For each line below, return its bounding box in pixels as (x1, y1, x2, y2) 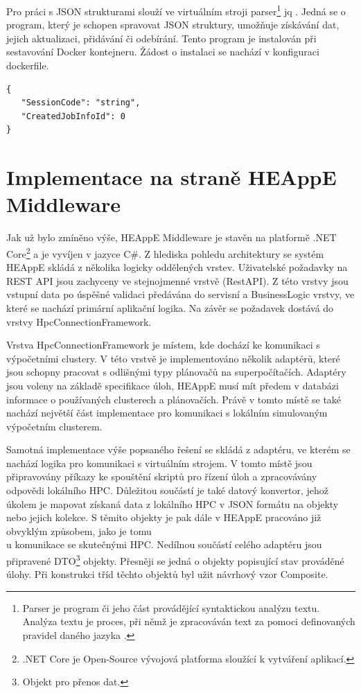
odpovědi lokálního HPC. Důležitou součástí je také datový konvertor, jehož (6, 483, 328, 498)
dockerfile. (6, 58, 49, 73)
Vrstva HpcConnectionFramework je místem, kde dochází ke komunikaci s (6, 337, 320, 352)
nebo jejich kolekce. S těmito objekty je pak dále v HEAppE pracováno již (6, 510, 322, 525)
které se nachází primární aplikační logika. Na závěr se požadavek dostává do (6, 300, 334, 315)
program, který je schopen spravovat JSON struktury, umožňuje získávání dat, (6, 17, 340, 32)
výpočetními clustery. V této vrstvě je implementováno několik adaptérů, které (6, 351, 340, 365)
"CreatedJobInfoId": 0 (21, 111, 125, 121)
